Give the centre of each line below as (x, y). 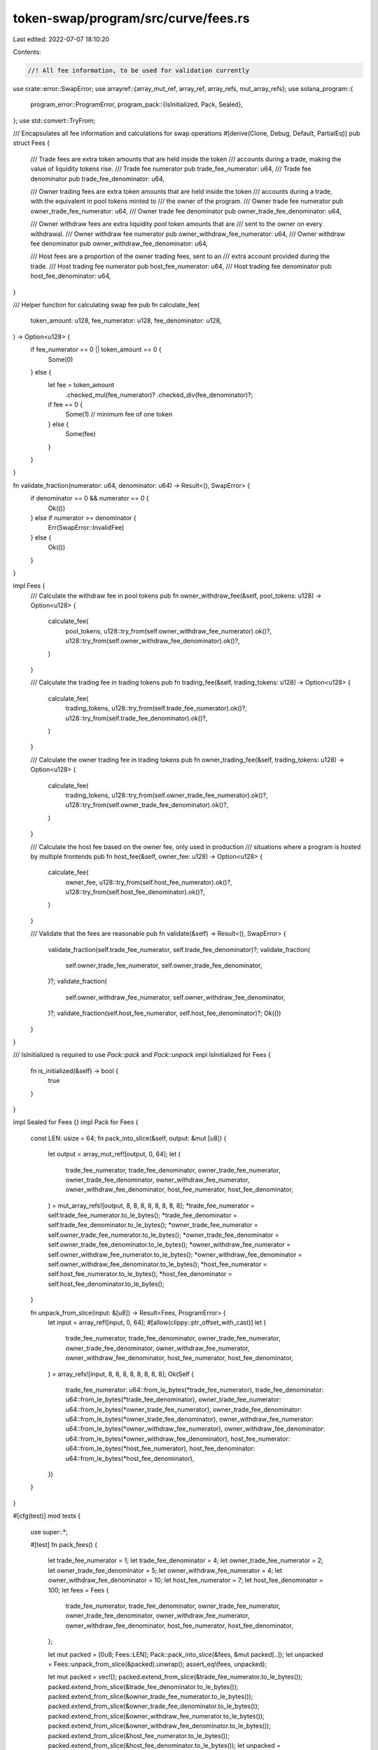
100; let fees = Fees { (78, 1590)
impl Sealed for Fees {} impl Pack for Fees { (76, 1122)
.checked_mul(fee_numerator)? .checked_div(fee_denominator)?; (159, 395)
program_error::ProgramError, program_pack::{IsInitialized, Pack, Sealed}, (137, 104)
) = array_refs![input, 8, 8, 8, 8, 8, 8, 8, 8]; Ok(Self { (121, 1374)
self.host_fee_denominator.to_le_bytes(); (106, 1284)
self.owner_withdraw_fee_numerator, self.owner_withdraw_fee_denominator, (175, 997)
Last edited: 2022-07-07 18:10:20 (61, 39)
